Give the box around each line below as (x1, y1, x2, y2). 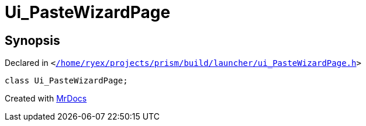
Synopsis (5, 33, 60, 48)
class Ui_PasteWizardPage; (5, 76, 128, 86)
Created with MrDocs (5, 93, 87, 104)
